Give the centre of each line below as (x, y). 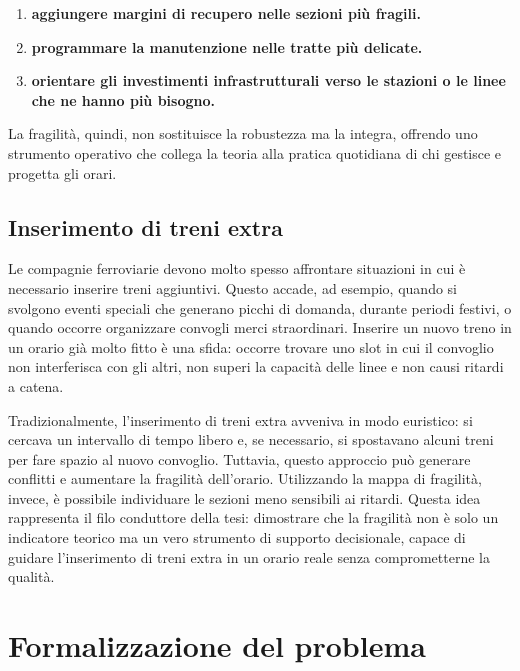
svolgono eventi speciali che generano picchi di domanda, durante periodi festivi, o (260, 307)
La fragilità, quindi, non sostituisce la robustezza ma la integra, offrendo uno (243, 133)
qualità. (31, 576)
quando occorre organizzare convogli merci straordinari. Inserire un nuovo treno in (260, 327)
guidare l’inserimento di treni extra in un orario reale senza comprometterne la (249, 556)
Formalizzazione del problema (217, 645)
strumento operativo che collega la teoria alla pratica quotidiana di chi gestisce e (255, 152)
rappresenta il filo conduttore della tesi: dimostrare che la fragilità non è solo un (253, 517)
